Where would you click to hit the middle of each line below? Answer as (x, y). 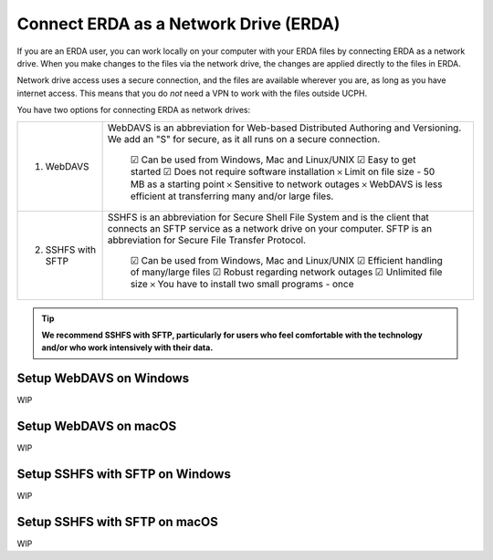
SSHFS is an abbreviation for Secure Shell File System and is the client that (268, 217)
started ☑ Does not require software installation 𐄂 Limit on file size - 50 (283, 171)
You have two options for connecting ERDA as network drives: (134, 110)
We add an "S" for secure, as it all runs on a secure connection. (244, 139)
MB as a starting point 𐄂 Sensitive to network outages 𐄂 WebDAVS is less (286, 184)
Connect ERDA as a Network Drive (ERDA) (178, 24)
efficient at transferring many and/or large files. (232, 196)
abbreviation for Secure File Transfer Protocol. (206, 240)
